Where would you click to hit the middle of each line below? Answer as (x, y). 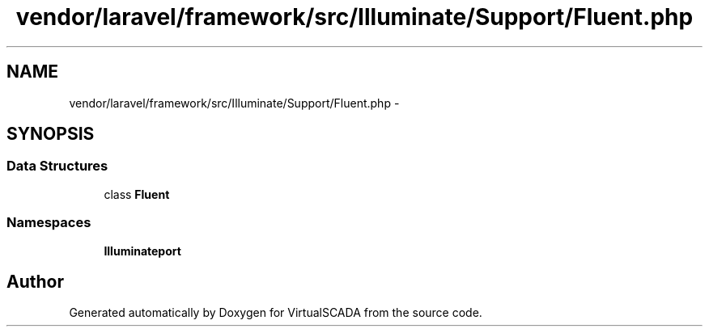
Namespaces (49, 223)
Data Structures (57, 166)
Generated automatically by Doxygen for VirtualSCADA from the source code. (276, 313)
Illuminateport (142, 251)
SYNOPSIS (51, 134)
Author (35, 281)
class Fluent (137, 194)
